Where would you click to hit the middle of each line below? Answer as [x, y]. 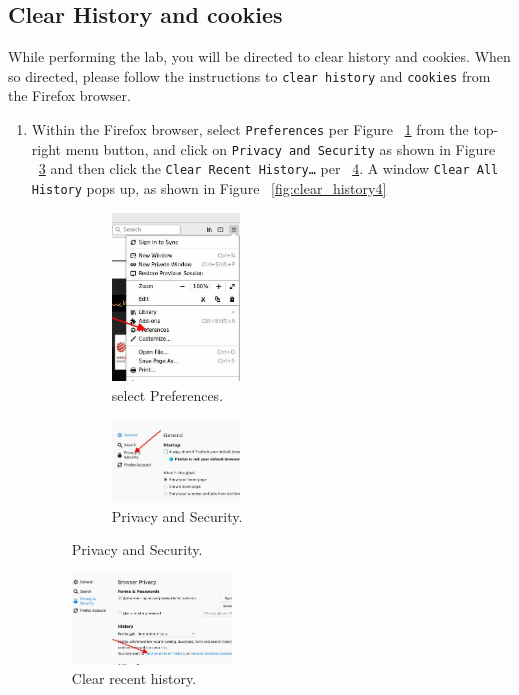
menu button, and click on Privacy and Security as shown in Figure [280, 148]
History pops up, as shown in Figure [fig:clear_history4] [209, 188]
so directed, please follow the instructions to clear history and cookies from [249, 75]
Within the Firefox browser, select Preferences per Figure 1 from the [250, 129]
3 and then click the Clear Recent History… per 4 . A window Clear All [268, 168]
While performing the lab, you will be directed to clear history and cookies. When [259, 56]
